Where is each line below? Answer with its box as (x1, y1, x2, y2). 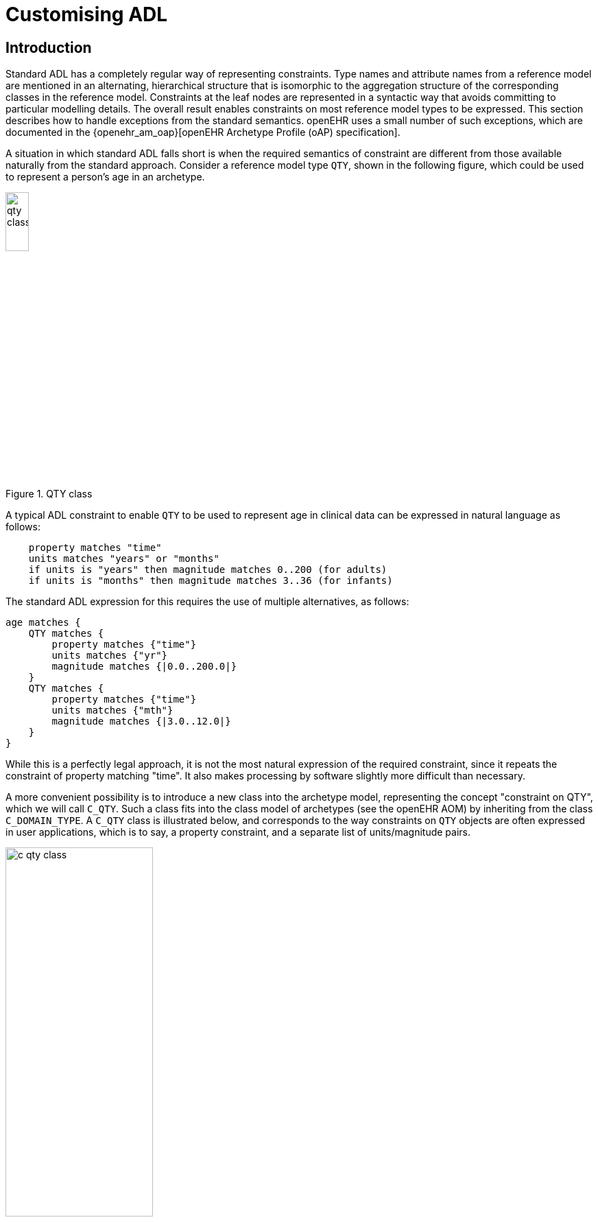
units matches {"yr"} (51, 649, 168, 661)
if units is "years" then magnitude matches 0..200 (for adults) (28, 563, 387, 575)
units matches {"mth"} (51, 704, 174, 716)
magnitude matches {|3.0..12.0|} (51, 715, 231, 727)
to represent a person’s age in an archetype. (5, 171, 205, 183)
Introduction (5, 38, 92, 56)
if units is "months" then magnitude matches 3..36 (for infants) (28, 574, 393, 586)
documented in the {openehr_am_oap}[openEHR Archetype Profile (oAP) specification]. (5, 126, 400, 139)
